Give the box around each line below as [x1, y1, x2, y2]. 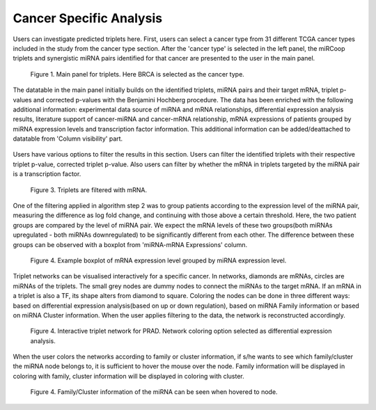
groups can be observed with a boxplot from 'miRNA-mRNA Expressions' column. [13, 240, 248, 249]
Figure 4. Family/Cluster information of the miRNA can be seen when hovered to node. [30, 388, 278, 396]
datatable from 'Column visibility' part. [13, 134, 123, 143]
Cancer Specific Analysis [13, 10, 163, 26]
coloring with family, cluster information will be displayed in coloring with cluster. [13, 372, 245, 380]
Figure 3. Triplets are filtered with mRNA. [30, 185, 148, 194]
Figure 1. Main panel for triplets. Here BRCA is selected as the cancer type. [30, 70, 245, 78]
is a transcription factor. [13, 170, 81, 178]
